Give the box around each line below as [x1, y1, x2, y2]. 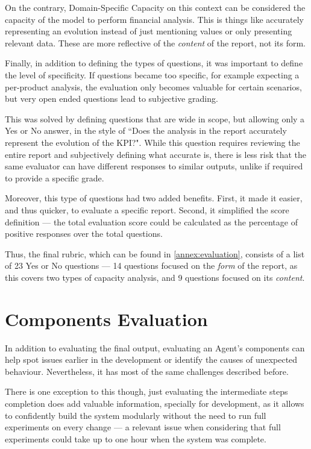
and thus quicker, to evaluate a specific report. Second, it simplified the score [5, 203, 289, 216]
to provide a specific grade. [5, 171, 104, 184]
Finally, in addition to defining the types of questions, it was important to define [5, 57, 303, 69]
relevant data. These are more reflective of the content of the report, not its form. [5, 36, 306, 49]
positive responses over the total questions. [5, 227, 163, 240]
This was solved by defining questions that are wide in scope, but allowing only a [5, 112, 305, 125]
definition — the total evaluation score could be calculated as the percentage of [5, 215, 298, 228]
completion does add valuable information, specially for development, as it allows [5, 397, 304, 409]
